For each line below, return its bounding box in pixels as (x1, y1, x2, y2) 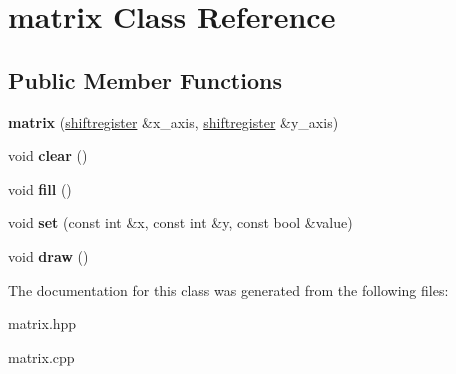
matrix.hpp (8, 313, 77, 334)
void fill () (8, 178, 72, 199)
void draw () (8, 245, 89, 266)
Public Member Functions (8, 64, 282, 95)
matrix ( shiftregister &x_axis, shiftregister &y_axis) (8, 111, 339, 132)
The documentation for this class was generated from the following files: (8, 279, 449, 300)
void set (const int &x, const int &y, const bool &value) (8, 212, 353, 233)
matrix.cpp (8, 346, 75, 367)
